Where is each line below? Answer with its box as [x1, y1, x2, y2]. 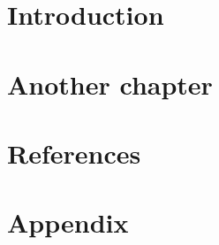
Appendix [7, 204, 129, 241]
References [7, 134, 141, 171]
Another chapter [7, 65, 213, 102]
